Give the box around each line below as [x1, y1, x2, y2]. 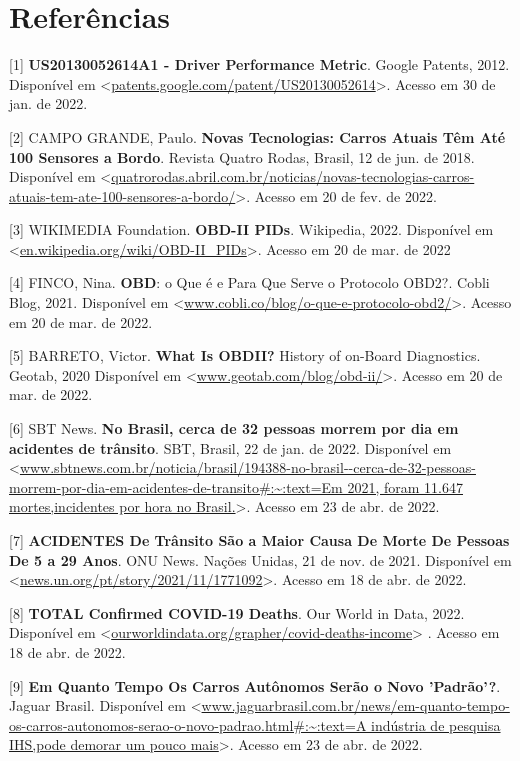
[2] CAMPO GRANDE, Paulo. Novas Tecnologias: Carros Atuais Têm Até [9, 126, 506, 147]
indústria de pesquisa [371, 714, 501, 735]
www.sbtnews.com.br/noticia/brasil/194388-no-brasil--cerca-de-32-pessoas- [19, 457, 476, 478]
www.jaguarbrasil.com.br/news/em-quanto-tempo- [201, 695, 510, 716]
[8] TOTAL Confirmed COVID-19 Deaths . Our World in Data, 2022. [9, 602, 465, 623]
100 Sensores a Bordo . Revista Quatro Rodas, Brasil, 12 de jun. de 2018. [9, 146, 475, 167]
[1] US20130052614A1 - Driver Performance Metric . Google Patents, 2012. [9, 54, 510, 75]
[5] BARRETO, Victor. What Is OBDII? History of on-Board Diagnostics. [9, 345, 481, 366]
